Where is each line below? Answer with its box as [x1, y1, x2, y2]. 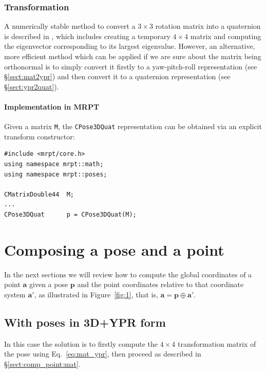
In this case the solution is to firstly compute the [4, 338, 158, 349]
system [4, 289, 26, 299]
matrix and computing [190, 30, 261, 41]
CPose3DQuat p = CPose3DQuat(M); [4, 210, 137, 218]
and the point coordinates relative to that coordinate [77, 279, 244, 290]
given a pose [29, 279, 68, 290]
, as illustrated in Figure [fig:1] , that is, [34, 289, 158, 299]
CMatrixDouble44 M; [4, 190, 74, 198]
